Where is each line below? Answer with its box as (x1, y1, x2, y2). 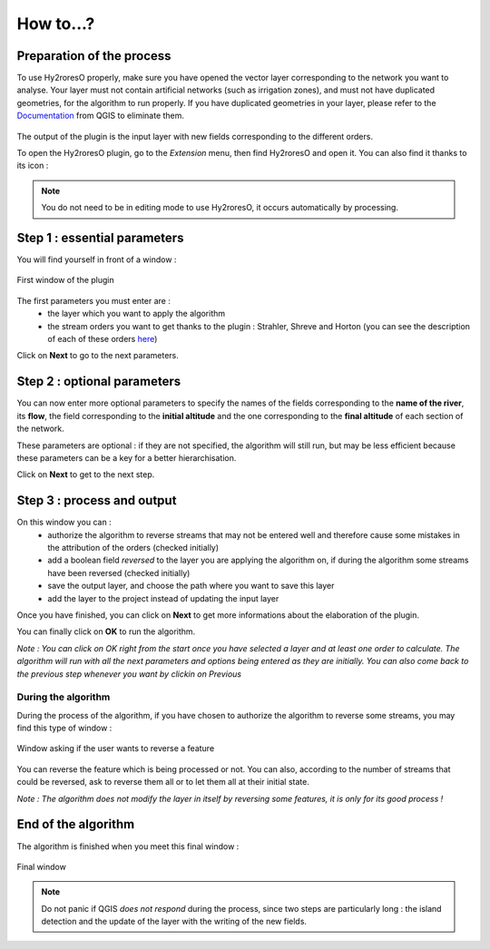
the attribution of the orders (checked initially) (47, 542, 220, 553)
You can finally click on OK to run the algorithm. (16, 626, 196, 637)
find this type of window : (16, 722, 113, 734)
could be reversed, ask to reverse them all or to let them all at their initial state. (16, 777, 310, 788)
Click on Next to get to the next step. (16, 469, 155, 480)
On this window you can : (16, 517, 113, 528)
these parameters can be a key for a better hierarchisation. (16, 452, 237, 463)
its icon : (16, 160, 49, 171)
